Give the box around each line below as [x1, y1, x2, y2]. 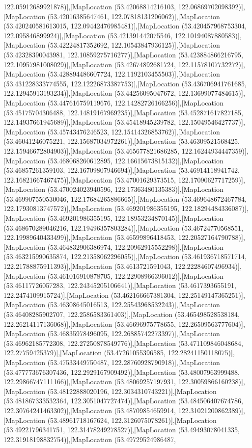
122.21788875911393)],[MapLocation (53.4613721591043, [3, 261, 173, 271]
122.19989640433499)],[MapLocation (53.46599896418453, [3, 232, 176, 242]
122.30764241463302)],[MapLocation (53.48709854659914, [3, 405, 176, 415]
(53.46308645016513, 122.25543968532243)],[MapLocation [47, 299, 220, 310]
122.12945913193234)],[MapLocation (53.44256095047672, [3, 88, 176, 98]
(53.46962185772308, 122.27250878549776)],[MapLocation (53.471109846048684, [3, 338, 243, 348]
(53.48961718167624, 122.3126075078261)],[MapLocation [47, 415, 217, 425]
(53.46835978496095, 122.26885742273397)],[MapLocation [47, 328, 220, 339]
